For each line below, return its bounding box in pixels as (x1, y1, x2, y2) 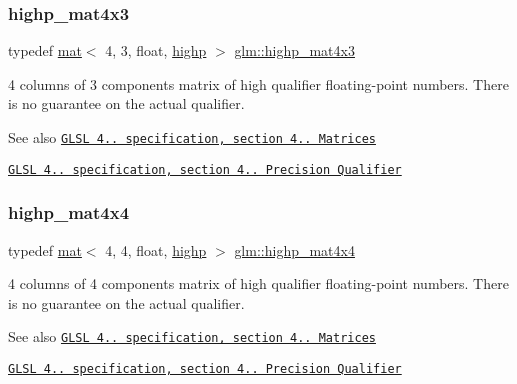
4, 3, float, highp (105, 40, 207, 61)
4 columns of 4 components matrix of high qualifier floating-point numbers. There (8, 273, 509, 294)
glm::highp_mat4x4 (234, 239, 355, 260)
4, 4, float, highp (105, 239, 207, 260)
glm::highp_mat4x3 (234, 40, 355, 61)
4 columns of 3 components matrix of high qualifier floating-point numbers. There (8, 73, 509, 94)
